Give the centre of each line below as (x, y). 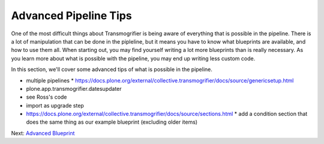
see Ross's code (46, 97)
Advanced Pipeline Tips (71, 16)
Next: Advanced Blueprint (43, 133)
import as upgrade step (55, 105)
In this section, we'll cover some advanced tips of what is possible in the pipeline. (112, 69)
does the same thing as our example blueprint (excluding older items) (112, 122)
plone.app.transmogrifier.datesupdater (74, 88)
